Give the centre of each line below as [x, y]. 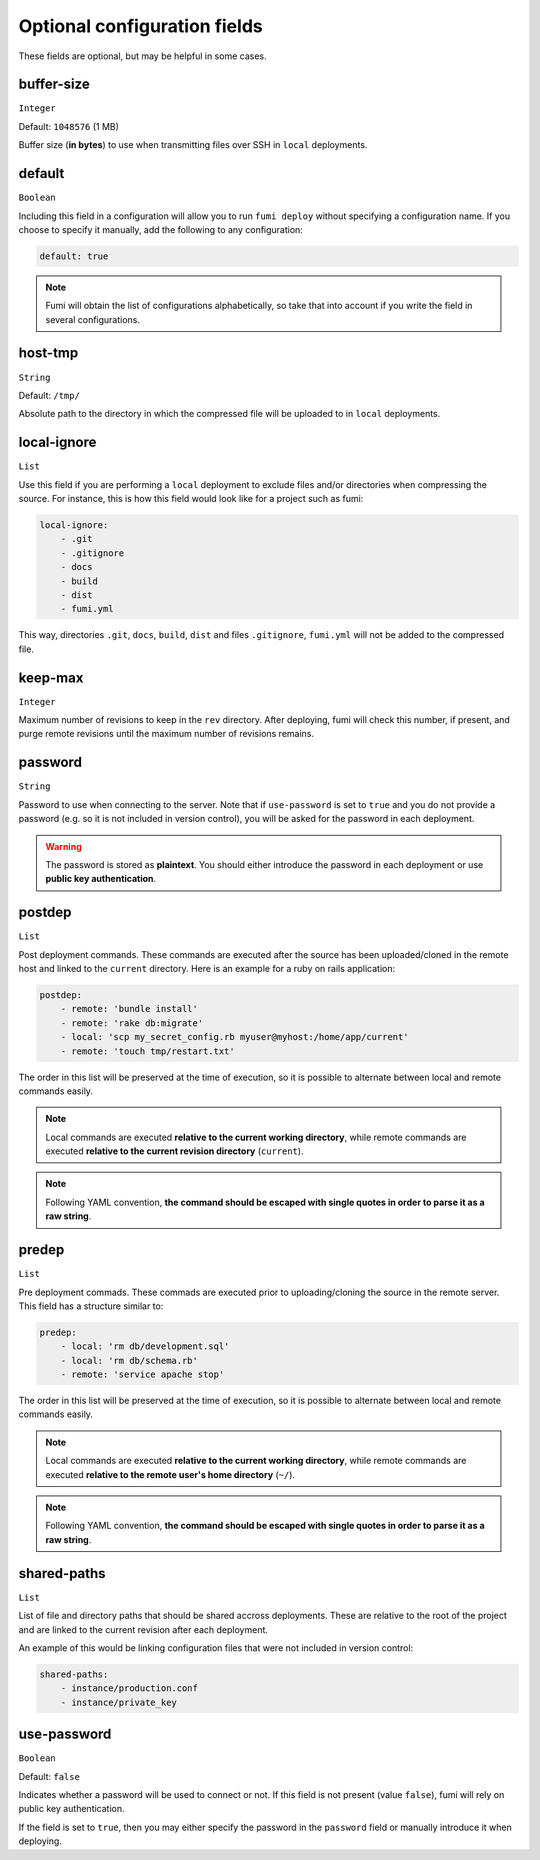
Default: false [49, 1776]
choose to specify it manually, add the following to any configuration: [161, 229]
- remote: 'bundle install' [129, 1009]
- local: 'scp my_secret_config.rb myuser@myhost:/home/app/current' [234, 1037]
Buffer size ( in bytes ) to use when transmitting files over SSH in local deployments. [193, 145]
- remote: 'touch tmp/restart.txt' [147, 1051]
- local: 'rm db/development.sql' [145, 1346]
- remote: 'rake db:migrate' [132, 1023]
